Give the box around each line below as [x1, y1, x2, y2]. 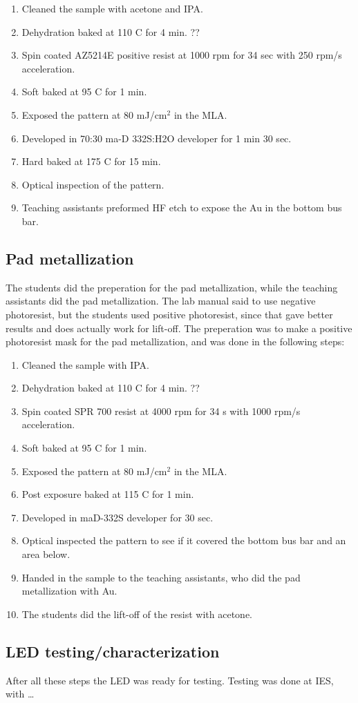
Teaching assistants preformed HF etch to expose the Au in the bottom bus [21, 200, 342, 215]
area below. [21, 547, 70, 561]
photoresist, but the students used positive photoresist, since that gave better [6, 307, 333, 321]
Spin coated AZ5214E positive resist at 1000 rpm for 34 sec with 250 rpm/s [21, 48, 342, 62]
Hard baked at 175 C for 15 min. [21, 154, 161, 168]
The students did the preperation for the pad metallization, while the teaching [6, 280, 338, 294]
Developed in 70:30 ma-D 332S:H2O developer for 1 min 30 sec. [21, 131, 292, 145]
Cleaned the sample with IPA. [21, 357, 150, 372]
